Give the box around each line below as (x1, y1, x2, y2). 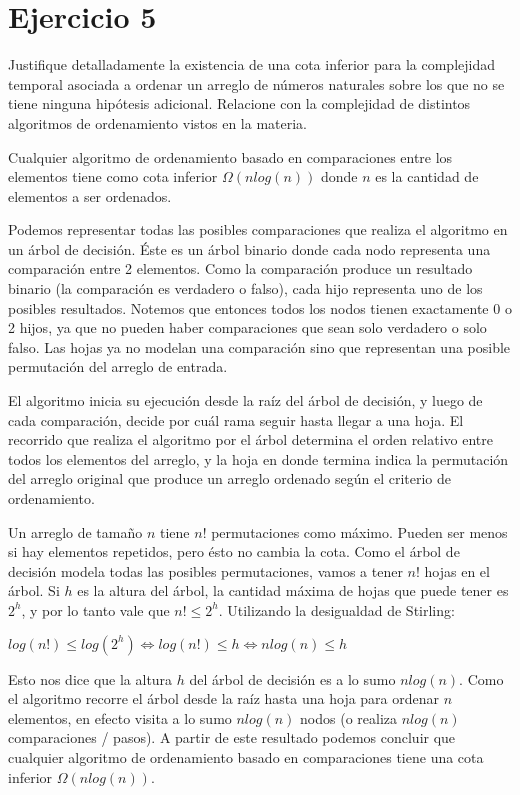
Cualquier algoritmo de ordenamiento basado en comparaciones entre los (8, 146, 453, 167)
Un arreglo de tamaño (8, 521, 143, 542)
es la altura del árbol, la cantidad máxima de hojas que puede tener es (77, 580, 509, 601)
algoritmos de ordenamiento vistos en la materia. (8, 112, 307, 133)
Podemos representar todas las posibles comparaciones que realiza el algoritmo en (8, 219, 508, 240)
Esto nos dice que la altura (8, 668, 173, 689)
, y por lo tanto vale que (21, 599, 170, 620)
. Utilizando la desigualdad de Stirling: (218, 599, 455, 620)
